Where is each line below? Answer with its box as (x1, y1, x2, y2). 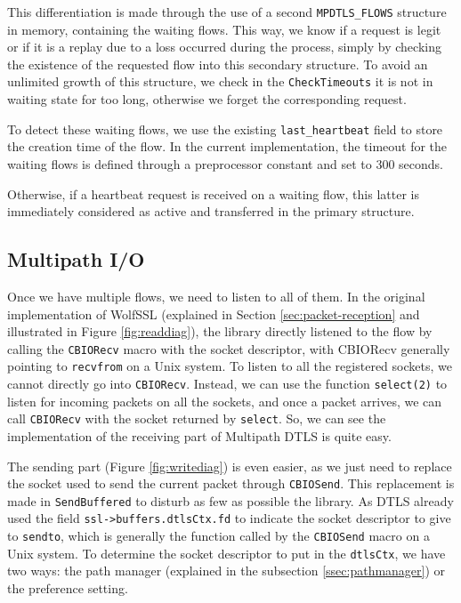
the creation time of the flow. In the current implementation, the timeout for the (7, 137, 448, 156)
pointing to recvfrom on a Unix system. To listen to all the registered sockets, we (7, 357, 452, 375)
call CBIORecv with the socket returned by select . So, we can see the (7, 409, 386, 428)
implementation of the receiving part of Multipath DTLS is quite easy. (7, 426, 392, 445)
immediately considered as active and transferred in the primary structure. (7, 202, 415, 221)
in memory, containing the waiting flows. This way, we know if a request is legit (7, 20, 441, 38)
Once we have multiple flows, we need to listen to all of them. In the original (7, 286, 425, 305)
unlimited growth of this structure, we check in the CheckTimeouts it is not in (7, 72, 433, 91)
